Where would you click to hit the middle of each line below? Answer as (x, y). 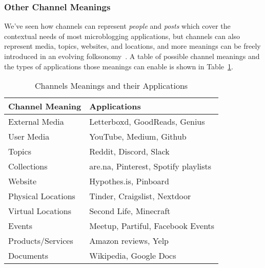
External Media (36, 122)
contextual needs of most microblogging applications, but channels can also (122, 36)
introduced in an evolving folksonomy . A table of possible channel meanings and (132, 56)
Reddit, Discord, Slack (129, 151)
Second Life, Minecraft (130, 211)
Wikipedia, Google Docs (133, 256)
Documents (28, 256)
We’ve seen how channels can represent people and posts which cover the (117, 26)
